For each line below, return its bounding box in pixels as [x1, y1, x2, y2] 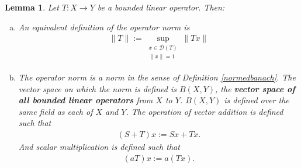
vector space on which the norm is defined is [18, 82, 177, 94]
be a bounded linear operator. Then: [97, 1, 225, 13]
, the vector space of [215, 82, 295, 94]
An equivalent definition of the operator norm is [18, 20, 190, 33]
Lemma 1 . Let [5, 1, 59, 13]
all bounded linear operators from [18, 94, 153, 106]
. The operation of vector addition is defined [126, 105, 283, 117]
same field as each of [18, 105, 93, 117]
